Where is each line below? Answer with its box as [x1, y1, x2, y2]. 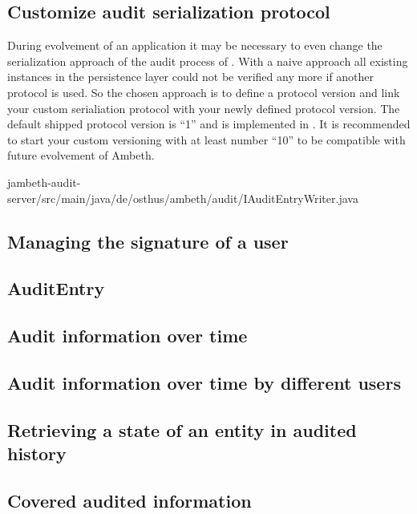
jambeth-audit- [7, 173, 81, 190]
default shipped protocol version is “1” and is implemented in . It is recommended [7, 115, 411, 132]
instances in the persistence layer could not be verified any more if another [7, 68, 374, 85]
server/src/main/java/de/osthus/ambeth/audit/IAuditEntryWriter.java [7, 189, 358, 206]
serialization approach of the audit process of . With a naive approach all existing [7, 52, 408, 69]
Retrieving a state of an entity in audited [7, 417, 357, 442]
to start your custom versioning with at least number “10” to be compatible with [7, 131, 406, 148]
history [7, 441, 67, 466]
